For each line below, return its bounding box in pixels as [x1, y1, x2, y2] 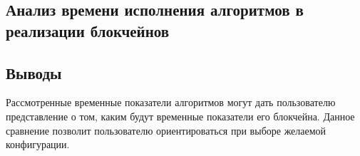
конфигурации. [6, 137, 70, 152]
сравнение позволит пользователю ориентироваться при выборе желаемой [6, 123, 326, 137]
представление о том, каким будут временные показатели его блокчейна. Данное [6, 108, 355, 123]
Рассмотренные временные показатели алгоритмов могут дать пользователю [6, 95, 336, 110]
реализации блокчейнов [6, 19, 170, 41]
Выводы [6, 61, 62, 83]
